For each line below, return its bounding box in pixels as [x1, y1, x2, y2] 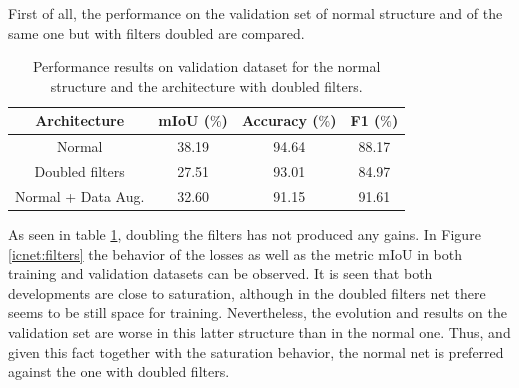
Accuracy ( [241, 110, 319, 131]
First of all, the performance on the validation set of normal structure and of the [8, 3, 503, 23]
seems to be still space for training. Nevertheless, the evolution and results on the [8, 302, 507, 323]
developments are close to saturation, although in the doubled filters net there [8, 282, 486, 303]
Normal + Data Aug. [15, 185, 145, 206]
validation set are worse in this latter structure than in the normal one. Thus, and [8, 321, 511, 342]
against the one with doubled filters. [8, 361, 230, 382]
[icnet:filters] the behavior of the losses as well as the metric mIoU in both [8, 243, 462, 264]
